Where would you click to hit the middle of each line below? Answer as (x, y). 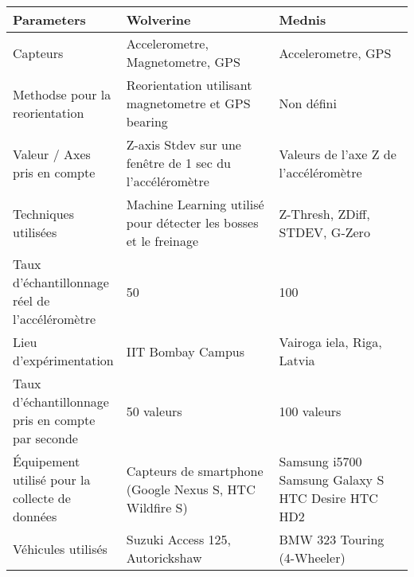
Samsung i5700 (320, 461)
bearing (147, 121)
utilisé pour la (52, 480)
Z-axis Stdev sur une (184, 144)
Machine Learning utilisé (195, 204)
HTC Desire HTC (328, 498)
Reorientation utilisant (189, 85)
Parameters (49, 19)
